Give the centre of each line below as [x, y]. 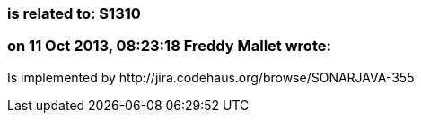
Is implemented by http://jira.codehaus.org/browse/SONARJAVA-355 [211, 77]
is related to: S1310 [74, 13]
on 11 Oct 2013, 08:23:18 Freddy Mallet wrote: [169, 46]
